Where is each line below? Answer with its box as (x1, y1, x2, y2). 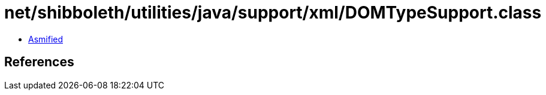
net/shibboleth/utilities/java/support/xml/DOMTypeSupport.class (4, 2, 542, 23)
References (4, 54, 74, 70)
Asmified (28, 33, 64, 44)
